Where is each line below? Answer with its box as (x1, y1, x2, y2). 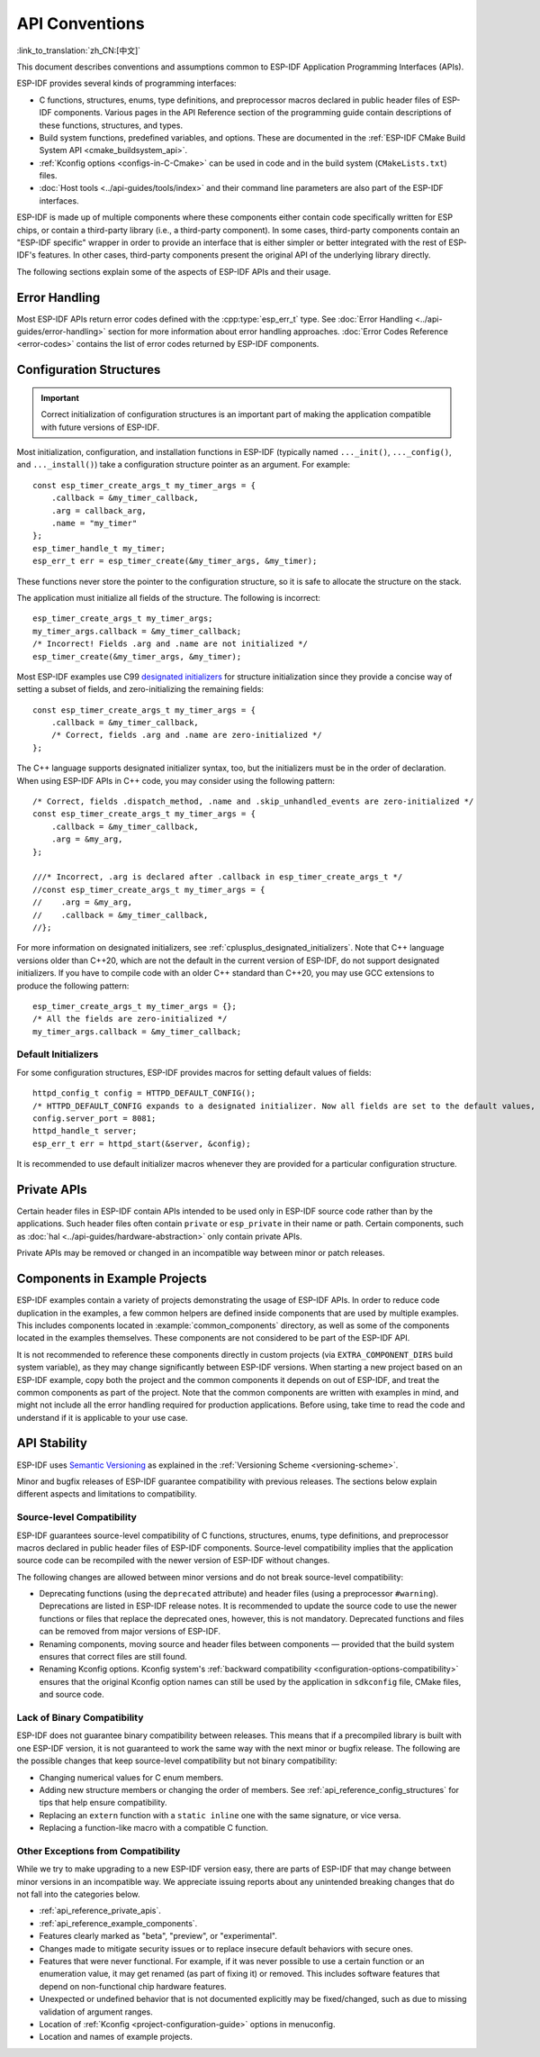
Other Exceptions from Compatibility (16, 1844, 181, 1857)
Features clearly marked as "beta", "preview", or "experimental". (39, 1931, 278, 1942)
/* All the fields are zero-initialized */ (32, 1014, 228, 1024)
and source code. (39, 1689, 105, 1700)
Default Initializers (16, 1048, 99, 1060)
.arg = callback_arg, (50, 505, 148, 515)
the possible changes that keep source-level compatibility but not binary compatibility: (16, 1755, 337, 1766)
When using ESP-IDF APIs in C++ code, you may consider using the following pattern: (16, 775, 335, 786)
